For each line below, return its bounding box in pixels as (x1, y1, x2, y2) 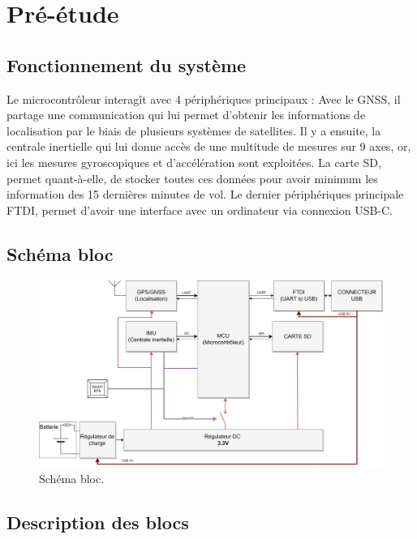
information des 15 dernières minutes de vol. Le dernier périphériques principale (6, 186, 404, 203)
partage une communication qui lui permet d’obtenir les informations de (6, 106, 366, 123)
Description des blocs (6, 509, 189, 534)
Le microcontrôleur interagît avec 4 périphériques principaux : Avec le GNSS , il (6, 90, 401, 107)
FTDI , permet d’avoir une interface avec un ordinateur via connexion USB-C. (6, 201, 393, 218)
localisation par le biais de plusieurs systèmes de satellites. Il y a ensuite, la (6, 122, 381, 139)
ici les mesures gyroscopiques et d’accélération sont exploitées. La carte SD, (6, 153, 381, 170)
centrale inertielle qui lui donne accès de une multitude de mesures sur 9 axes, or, (6, 138, 411, 155)
